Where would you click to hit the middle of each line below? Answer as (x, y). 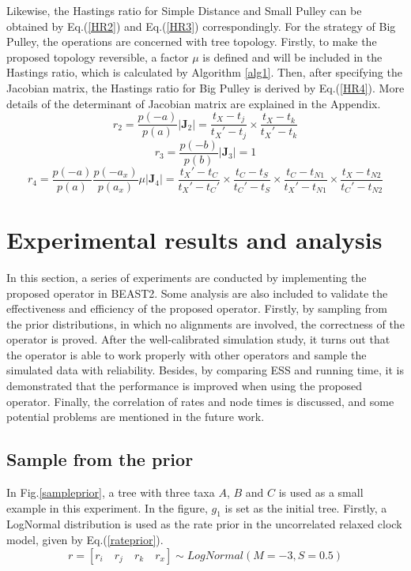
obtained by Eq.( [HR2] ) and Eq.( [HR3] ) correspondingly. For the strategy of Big (201, 26)
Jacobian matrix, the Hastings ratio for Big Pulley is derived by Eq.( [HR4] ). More (205, 87)
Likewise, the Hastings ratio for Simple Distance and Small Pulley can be (184, 10)
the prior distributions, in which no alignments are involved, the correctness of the (205, 323)
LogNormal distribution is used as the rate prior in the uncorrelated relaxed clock (204, 524)
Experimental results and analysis (194, 239)
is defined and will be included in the (292, 56)
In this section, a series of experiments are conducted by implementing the (187, 277)
